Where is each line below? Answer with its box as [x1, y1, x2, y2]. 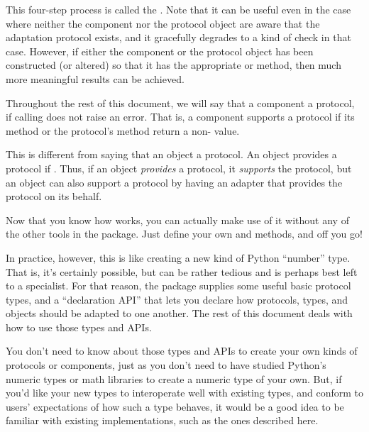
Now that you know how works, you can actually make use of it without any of [6, 212, 349, 227]
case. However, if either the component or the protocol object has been [6, 43, 314, 58]
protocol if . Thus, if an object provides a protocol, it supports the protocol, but [6, 160, 352, 175]
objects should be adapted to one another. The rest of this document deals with [6, 306, 353, 321]
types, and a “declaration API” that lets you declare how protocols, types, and [6, 292, 348, 306]
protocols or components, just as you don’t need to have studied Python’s [6, 358, 326, 372]
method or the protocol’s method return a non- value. [6, 123, 240, 138]
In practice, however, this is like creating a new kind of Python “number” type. [6, 250, 351, 265]
